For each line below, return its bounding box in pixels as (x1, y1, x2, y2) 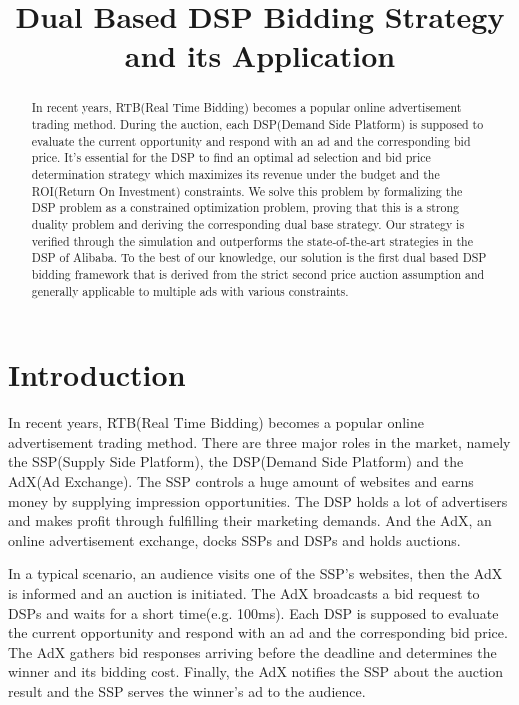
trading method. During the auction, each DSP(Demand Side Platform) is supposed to (31, 116, 484, 133)
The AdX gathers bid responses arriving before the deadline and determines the (8, 641, 497, 662)
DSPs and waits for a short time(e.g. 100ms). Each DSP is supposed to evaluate (8, 602, 499, 623)
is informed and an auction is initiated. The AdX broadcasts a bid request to (8, 582, 480, 603)
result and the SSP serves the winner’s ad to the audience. (8, 680, 366, 701)
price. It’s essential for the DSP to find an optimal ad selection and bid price (31, 149, 431, 166)
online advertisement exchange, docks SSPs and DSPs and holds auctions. (8, 529, 461, 550)
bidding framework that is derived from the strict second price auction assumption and (31, 265, 485, 282)
